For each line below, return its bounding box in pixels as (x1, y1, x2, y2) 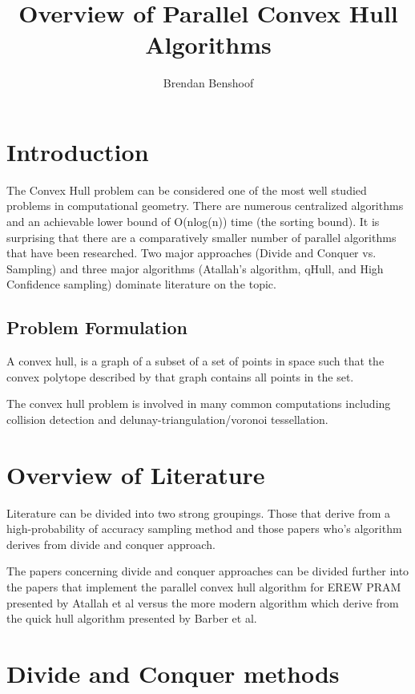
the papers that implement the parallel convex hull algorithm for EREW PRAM (6, 579, 401, 595)
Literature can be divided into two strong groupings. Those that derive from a (6, 504, 391, 521)
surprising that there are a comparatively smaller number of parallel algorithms (6, 228, 397, 245)
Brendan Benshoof (163, 75, 254, 91)
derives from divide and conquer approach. (6, 535, 216, 552)
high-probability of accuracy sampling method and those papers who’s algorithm (6, 520, 402, 537)
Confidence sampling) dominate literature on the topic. (6, 276, 276, 293)
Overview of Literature (6, 458, 265, 490)
